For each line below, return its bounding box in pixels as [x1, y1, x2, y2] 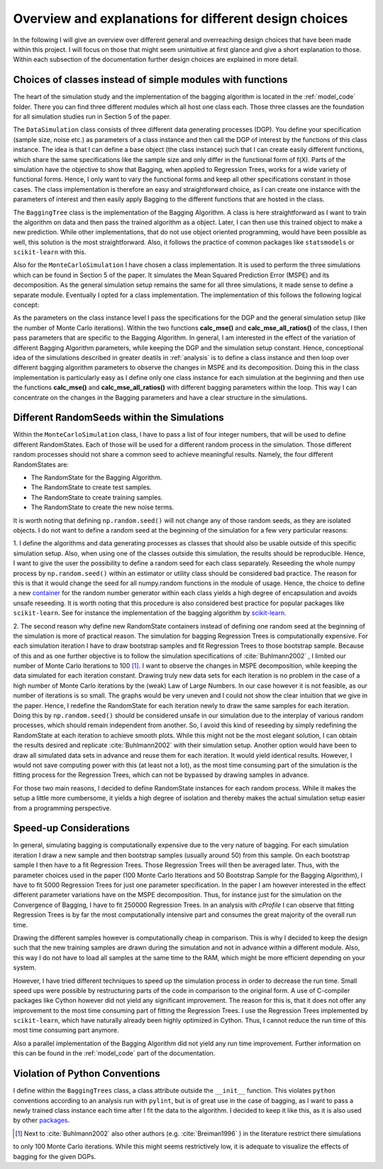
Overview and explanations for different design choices [13, 11, 348, 26]
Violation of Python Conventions [13, 1067, 161, 1080]
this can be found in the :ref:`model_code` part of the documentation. [13, 1049, 216, 1057]
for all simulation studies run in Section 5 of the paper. [13, 112, 172, 121]
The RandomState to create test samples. [30, 483, 152, 491]
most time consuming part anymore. [13, 1026, 119, 1035]
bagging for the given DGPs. [13, 1152, 96, 1160]
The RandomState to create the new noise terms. [30, 503, 174, 511]
